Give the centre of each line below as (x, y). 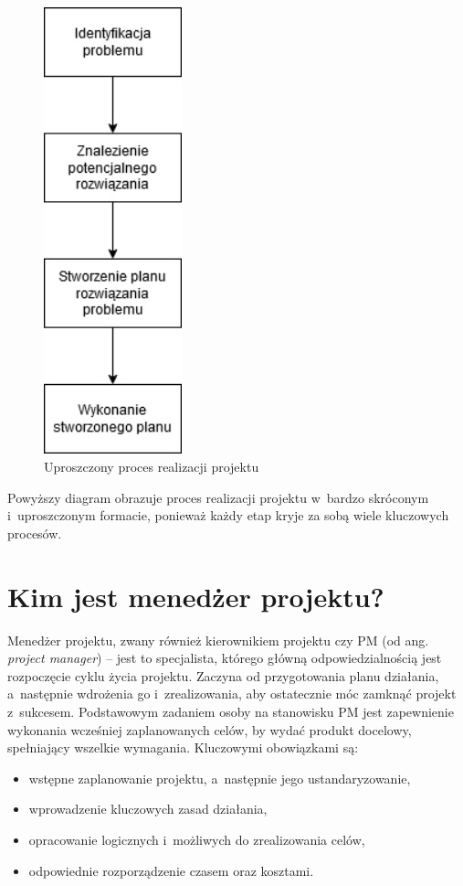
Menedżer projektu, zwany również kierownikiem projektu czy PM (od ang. (218, 640)
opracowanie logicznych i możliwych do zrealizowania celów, (197, 839)
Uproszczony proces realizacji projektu (152, 467)
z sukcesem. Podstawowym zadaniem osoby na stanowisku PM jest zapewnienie (231, 711)
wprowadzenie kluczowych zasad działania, (148, 809)
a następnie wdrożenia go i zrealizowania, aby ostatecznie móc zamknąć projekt (232, 694)
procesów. (35, 533)
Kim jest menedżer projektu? (196, 596)
